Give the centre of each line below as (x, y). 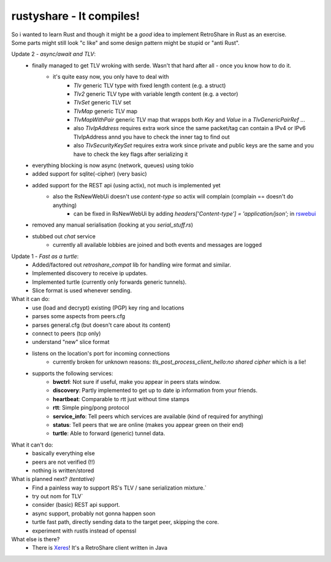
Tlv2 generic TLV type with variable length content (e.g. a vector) (156, 94)
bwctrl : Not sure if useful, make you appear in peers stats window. (137, 382)
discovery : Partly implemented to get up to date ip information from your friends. (155, 391)
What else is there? (36, 539)
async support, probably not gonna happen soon (94, 513)
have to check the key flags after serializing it (131, 154)
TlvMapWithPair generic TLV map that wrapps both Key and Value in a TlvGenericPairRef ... (190, 120)
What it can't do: (32, 445)
